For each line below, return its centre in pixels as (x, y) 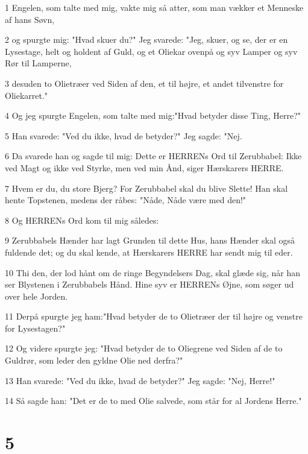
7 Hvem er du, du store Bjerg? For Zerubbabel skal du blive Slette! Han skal (146, 188)
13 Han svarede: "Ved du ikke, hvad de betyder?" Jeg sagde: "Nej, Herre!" (140, 380)
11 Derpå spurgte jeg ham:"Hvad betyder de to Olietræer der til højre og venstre (154, 316)
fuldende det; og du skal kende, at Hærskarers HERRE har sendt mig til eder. (149, 252)
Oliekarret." (27, 95)
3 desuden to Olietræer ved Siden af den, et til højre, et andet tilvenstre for (144, 83)
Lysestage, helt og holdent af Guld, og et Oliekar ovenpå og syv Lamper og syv (151, 51)
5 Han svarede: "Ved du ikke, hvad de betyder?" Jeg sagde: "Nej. (124, 135)
